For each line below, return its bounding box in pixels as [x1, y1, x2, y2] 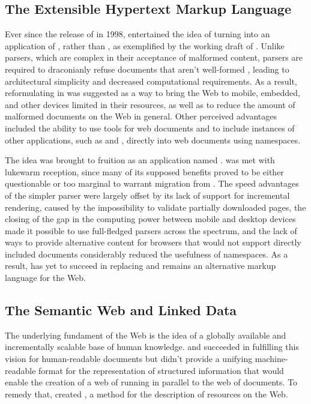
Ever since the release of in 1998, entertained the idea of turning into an [5, 28, 270, 40]
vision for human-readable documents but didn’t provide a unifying [5, 352, 253, 365]
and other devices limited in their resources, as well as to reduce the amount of [5, 98, 295, 110]
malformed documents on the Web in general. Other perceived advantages [5, 110, 277, 122]
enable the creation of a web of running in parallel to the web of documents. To [5, 376, 298, 388]
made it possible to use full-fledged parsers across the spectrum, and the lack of [5, 224, 297, 237]
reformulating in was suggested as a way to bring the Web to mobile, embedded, [5, 86, 300, 99]
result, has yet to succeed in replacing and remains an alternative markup [5, 259, 276, 272]
